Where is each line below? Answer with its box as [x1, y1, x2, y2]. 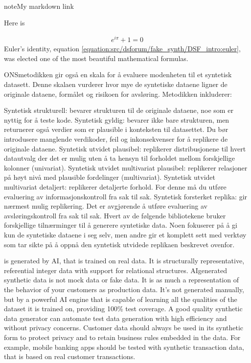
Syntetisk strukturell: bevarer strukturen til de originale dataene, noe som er [4, 105, 233, 115]
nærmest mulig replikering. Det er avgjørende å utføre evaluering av [4, 201, 207, 211]
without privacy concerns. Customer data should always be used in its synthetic [4, 322, 244, 333]
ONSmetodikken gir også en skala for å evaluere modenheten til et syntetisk [4, 69, 232, 80]
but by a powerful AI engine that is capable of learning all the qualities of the [4, 294, 237, 304]
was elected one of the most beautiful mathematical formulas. [4, 53, 188, 63]
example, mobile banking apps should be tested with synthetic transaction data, [4, 342, 244, 352]
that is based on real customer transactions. [4, 351, 136, 362]
